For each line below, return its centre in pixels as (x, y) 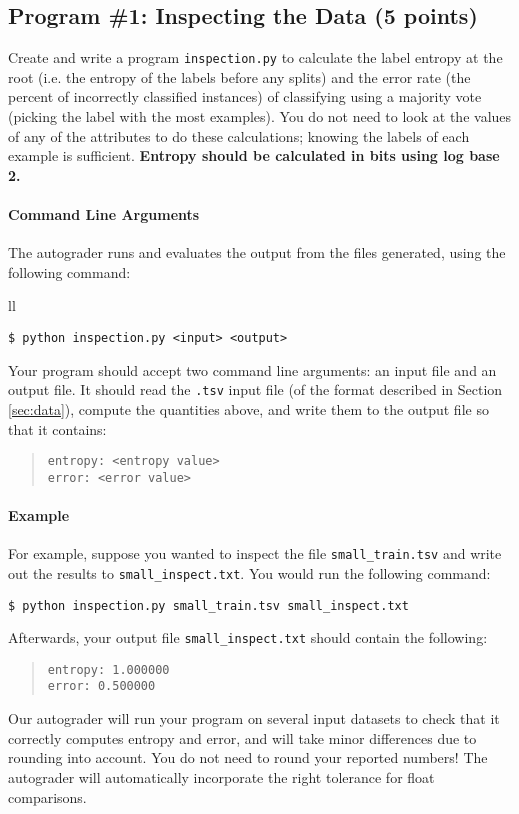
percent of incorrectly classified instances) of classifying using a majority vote (245, 96)
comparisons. (47, 796)
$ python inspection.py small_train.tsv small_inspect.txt (208, 605)
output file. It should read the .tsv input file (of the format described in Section (255, 389)
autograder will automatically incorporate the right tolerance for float (221, 776)
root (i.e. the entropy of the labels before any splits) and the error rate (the (239, 76)
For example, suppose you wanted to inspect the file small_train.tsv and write (255, 553)
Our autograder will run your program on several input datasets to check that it (254, 718)
